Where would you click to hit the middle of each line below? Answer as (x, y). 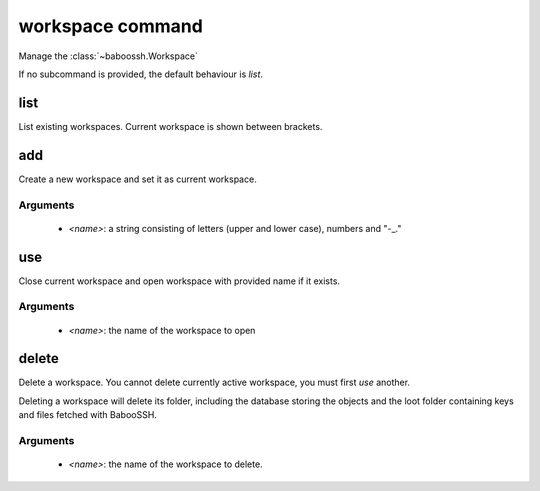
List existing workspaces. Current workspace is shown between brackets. (170, 126)
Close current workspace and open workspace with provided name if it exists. (179, 281)
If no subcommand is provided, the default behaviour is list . (141, 74)
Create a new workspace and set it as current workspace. (137, 179)
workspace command (111, 26)
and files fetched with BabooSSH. (87, 415)
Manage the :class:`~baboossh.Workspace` (108, 56)
